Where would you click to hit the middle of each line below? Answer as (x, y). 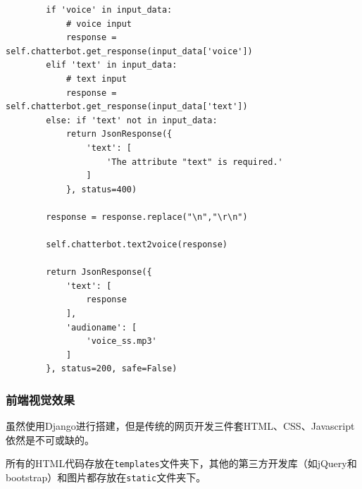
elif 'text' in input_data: (112, 65)
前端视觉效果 (40, 399)
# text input (96, 79)
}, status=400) (101, 189)
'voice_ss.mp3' (121, 341)
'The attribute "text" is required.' (195, 162)
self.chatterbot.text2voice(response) (137, 245)
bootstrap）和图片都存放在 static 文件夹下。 (106, 477)
